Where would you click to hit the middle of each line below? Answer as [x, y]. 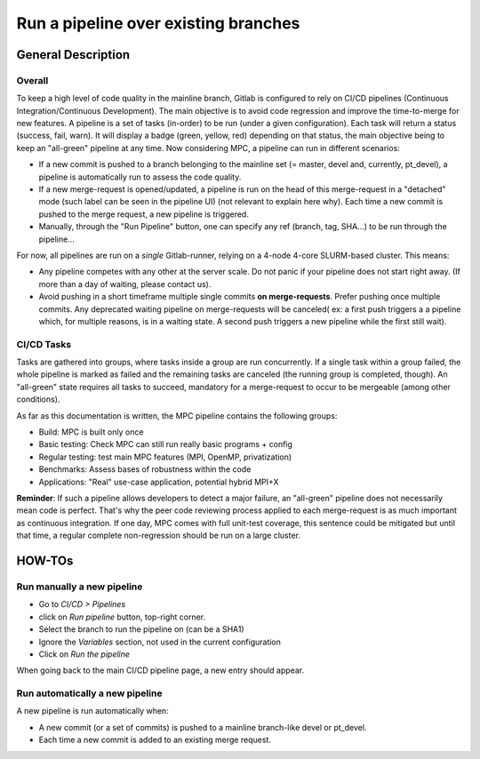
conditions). [38, 399]
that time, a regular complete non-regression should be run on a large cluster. [159, 535]
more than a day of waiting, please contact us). [125, 284]
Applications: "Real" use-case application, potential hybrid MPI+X [159, 482]
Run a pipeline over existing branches [158, 23]
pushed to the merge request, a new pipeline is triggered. [144, 214]
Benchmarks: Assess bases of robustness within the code [145, 469]
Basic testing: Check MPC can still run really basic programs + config [166, 444]
